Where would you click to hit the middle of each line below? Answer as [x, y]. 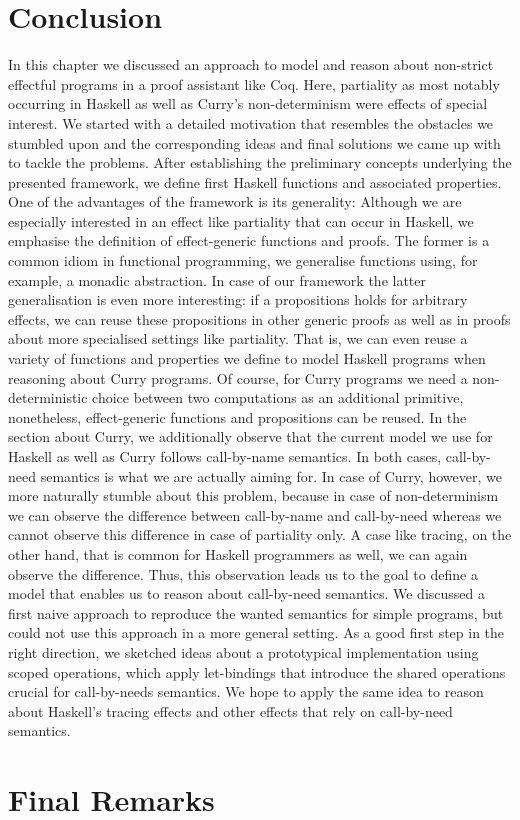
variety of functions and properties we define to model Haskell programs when [247, 358]
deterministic [48, 397]
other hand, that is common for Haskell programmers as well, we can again [238, 553]
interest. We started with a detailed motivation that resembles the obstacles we [251, 122]
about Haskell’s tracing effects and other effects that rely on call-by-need [230, 710]
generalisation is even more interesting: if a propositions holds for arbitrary [238, 299]
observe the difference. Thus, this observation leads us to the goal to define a [243, 573]
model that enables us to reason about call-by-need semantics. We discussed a [246, 593]
